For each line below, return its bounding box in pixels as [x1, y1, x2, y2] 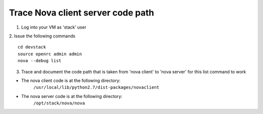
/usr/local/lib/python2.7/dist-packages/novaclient [33, 85, 160, 90]
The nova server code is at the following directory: [21, 93, 123, 99]
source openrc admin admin [18, 51, 82, 57]
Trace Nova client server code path [9, 7, 154, 18]
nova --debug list [18, 58, 62, 64]
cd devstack [18, 44, 46, 50]
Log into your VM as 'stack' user [21, 24, 87, 30]
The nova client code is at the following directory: [21, 78, 121, 83]
